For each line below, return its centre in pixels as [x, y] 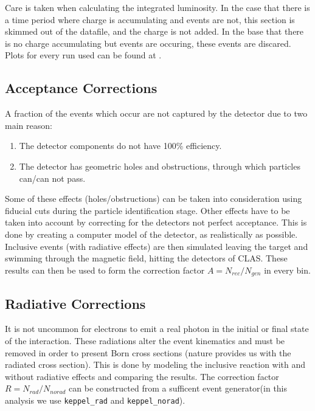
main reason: [29, 125]
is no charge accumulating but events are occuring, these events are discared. [148, 43]
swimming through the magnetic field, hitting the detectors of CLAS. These [146, 258]
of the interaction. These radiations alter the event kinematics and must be [145, 340]
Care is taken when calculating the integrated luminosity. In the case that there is [157, 7]
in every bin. [287, 270]
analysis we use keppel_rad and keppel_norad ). [95, 400]
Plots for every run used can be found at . [83, 55]
